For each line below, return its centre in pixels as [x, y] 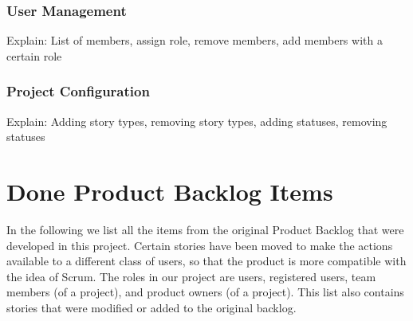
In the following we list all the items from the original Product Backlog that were [205, 229]
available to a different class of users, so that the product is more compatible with [206, 261]
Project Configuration [78, 91]
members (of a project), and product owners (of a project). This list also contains [205, 292]
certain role [34, 55]
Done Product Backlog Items [170, 191]
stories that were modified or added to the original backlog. [151, 307]
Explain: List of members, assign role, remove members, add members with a [195, 40]
